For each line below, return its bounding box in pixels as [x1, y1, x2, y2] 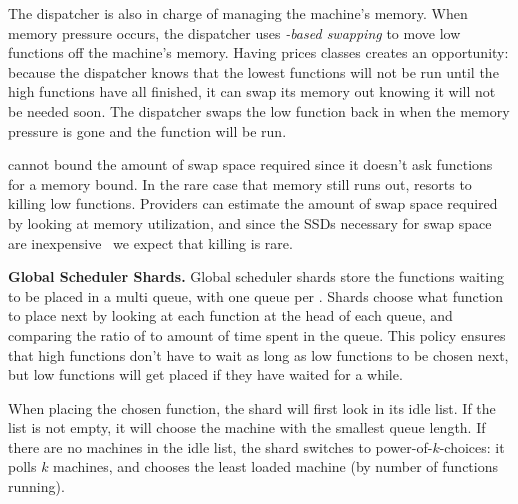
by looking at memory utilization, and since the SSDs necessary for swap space [8, 212, 492, 233]
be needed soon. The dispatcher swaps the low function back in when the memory [8, 100, 510, 121]
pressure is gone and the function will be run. [8, 120, 287, 141]
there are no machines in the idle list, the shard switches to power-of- [8, 436, 433, 457]
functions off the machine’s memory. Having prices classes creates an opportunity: [8, 42, 509, 63]
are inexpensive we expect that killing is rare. [8, 232, 293, 253]
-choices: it [439, 436, 505, 457]
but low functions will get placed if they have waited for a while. [8, 364, 403, 385]
